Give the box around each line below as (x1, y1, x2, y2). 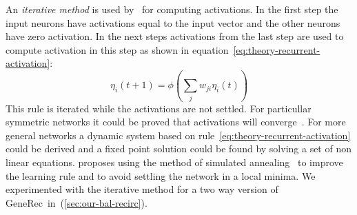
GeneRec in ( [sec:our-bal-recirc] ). (6, 195, 147, 209)
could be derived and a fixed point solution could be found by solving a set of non (6, 141, 351, 156)
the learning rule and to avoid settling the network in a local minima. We (6, 168, 316, 183)
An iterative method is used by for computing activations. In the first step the (6, 2, 338, 16)
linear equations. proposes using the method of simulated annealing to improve (6, 155, 343, 170)
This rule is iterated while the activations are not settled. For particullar (6, 101, 312, 115)
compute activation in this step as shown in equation (6, 42, 229, 57)
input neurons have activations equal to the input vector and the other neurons (6, 15, 340, 30)
